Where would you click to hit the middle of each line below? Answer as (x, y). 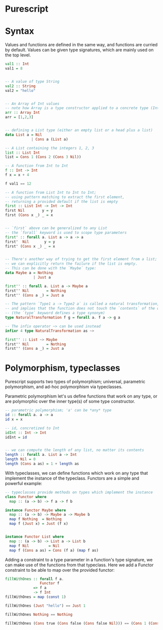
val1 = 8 (14, 69)
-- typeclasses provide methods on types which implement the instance (79, 492)
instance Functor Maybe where (36, 510)
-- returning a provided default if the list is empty (62, 201)
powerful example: (24, 483)
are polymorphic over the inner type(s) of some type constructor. (70, 401)
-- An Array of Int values (32, 104)
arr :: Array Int (23, 113)
